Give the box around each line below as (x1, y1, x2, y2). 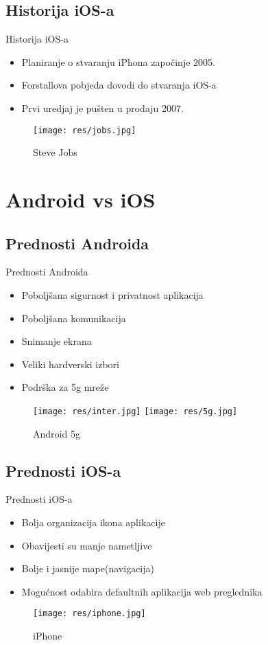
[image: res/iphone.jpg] (33, 609, 146, 619)
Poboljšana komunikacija (21, 310, 126, 325)
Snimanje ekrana (21, 334, 92, 348)
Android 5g (33, 426, 80, 440)
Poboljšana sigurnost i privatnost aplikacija (21, 288, 204, 302)
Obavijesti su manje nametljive (21, 538, 152, 552)
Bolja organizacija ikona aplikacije (21, 515, 165, 530)
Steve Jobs (33, 145, 77, 159)
